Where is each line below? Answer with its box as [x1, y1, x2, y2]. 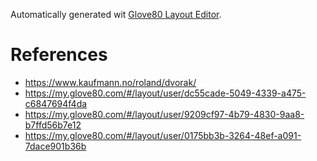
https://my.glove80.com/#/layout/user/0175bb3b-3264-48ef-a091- [24, 129, 302, 141]
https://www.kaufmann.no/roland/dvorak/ [24, 76, 197, 88]
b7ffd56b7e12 [24, 119, 82, 131]
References [10, 44, 108, 66]
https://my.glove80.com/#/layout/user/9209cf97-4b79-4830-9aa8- [24, 108, 305, 120]
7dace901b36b [24, 140, 87, 152]
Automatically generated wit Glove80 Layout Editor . [10, 9, 222, 20]
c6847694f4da [24, 97, 88, 109]
